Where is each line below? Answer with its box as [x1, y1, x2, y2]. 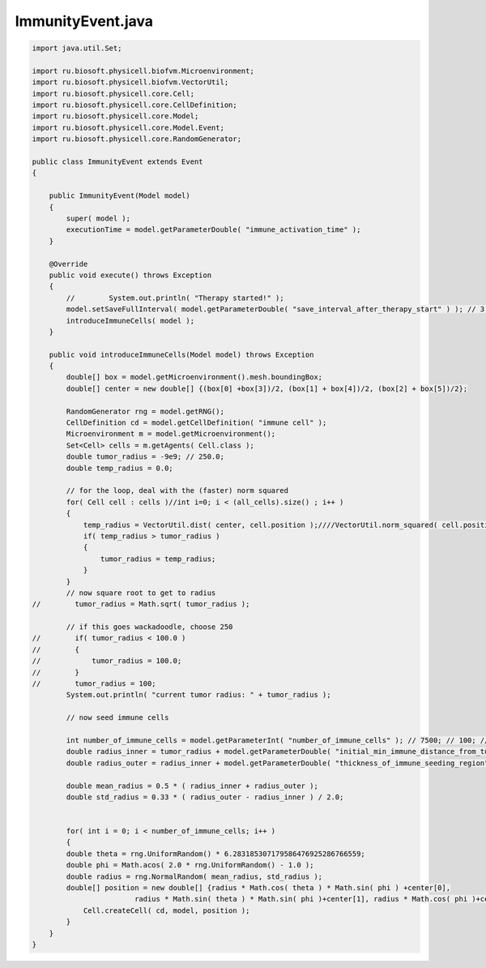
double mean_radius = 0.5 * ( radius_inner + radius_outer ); [66, 781, 319, 790]
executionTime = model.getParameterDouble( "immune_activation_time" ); [66, 225, 361, 234]
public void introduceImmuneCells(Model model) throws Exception [49, 349, 314, 359]
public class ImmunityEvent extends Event [32, 157, 203, 166]
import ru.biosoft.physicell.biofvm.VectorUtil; [32, 78, 229, 87]
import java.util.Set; [32, 44, 122, 53]
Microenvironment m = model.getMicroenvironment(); [66, 430, 276, 439]
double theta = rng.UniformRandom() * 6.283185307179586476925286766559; [66, 849, 366, 859]
